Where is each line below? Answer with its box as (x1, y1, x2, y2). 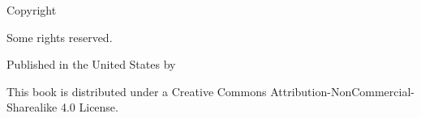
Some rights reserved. (6, 28, 113, 45)
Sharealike (6, 99, 58, 116)
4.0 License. (60, 99, 118, 116)
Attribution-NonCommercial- (270, 82, 415, 99)
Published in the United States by (6, 56, 176, 73)
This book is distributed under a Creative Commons (6, 82, 267, 99)
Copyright (6, 2, 57, 18)
